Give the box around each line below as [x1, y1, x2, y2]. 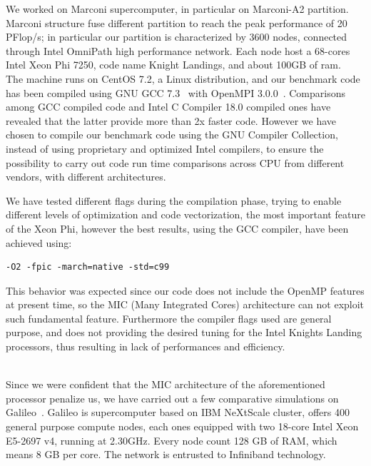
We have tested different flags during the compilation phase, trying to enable [6, 193, 342, 208]
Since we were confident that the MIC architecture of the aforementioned [6, 377, 325, 392]
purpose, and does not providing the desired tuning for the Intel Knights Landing [6, 325, 362, 340]
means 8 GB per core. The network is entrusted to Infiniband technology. [6, 447, 326, 462]
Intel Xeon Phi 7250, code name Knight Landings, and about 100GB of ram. [6, 57, 341, 72]
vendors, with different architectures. [6, 169, 166, 184]
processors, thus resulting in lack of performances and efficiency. [6, 339, 285, 354]
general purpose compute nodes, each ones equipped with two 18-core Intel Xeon [6, 419, 359, 434]
